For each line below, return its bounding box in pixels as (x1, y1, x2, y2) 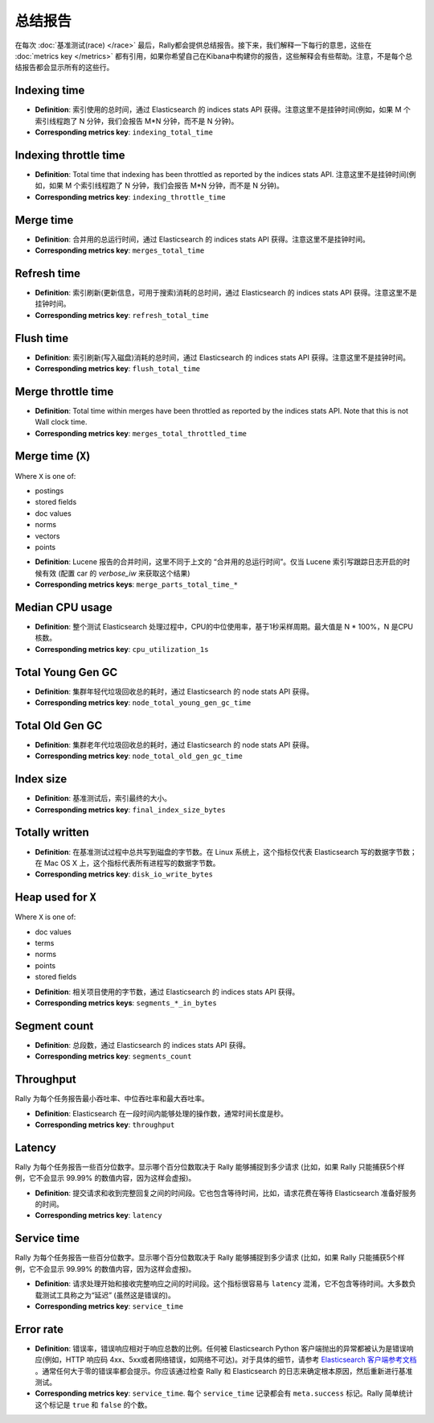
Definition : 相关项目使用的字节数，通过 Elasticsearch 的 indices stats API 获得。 (35, 987, 300, 996)
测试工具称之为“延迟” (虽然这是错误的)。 (41, 1290, 176, 1300)
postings (35, 485, 64, 495)
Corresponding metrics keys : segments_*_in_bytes (35, 998, 217, 1008)
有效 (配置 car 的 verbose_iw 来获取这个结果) (41, 568, 190, 578)
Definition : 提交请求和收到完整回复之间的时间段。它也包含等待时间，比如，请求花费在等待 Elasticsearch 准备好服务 (35, 1188, 417, 1198)
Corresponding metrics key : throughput (35, 1120, 175, 1129)
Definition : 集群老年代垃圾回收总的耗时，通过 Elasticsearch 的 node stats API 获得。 (35, 740, 313, 749)
